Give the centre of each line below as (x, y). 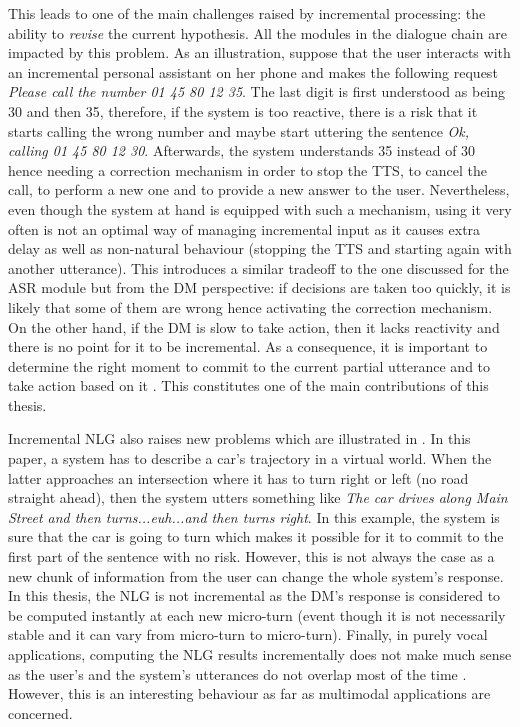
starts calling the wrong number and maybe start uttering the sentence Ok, (239, 130)
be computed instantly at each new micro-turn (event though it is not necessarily (257, 614)
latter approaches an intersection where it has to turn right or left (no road (238, 477)
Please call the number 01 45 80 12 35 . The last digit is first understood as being (257, 91)
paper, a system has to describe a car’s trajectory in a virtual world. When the (250, 458)
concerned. (40, 712)
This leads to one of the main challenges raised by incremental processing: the (247, 13)
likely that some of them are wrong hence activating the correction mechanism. (250, 306)
